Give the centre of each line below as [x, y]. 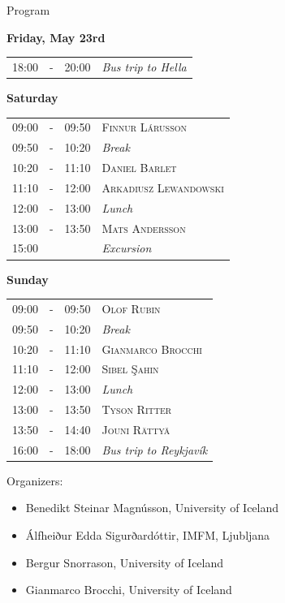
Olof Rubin [131, 308]
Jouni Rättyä [136, 429]
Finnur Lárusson [144, 127]
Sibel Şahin [130, 369]
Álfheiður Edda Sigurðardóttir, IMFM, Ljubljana [148, 535]
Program [28, 10]
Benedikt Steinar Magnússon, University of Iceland [152, 508]
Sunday [28, 279]
